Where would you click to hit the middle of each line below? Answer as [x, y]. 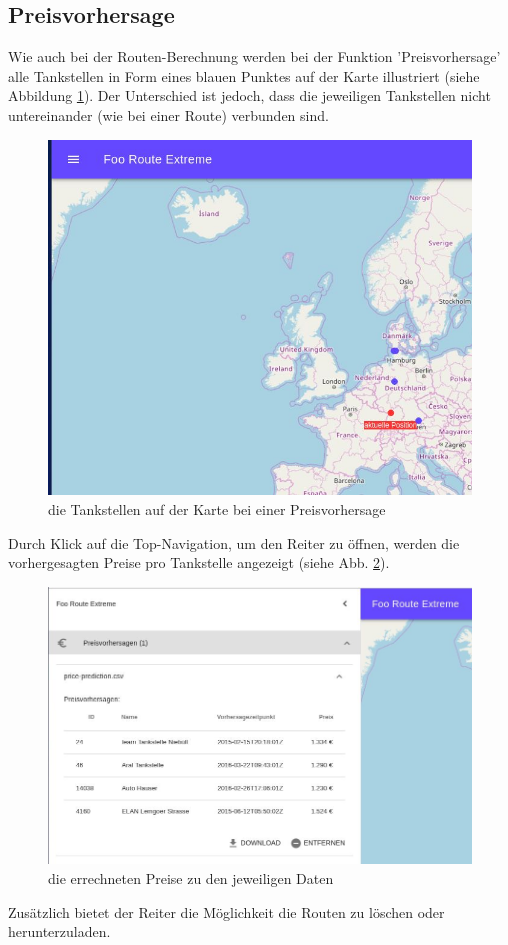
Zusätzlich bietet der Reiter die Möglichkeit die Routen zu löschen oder [226, 911]
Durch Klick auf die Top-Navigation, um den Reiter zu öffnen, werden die [234, 542]
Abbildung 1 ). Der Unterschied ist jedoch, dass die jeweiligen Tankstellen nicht [249, 95]
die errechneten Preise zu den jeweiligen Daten [191, 878]
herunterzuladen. [59, 931]
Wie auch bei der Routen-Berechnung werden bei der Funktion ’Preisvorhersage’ [254, 56]
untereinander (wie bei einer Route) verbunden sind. [168, 114]
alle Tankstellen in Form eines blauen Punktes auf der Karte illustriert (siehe [244, 75]
